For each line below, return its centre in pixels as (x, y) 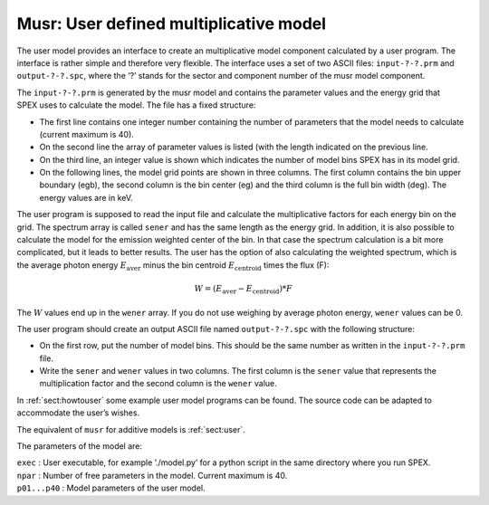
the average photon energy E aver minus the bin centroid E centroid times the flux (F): (173, 266)
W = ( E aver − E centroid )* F (244, 290)
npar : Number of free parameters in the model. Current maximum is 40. (152, 475)
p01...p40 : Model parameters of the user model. (111, 488)
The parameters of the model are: (80, 446)
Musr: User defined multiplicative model (171, 24)
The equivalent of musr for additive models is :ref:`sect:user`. (131, 429)
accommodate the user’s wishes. (78, 413)
